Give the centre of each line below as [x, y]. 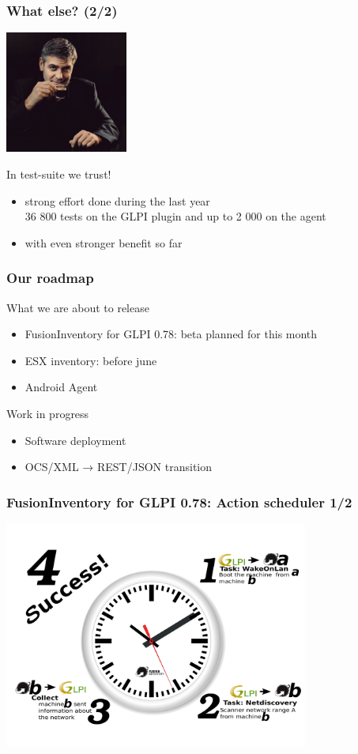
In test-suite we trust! [59, 173]
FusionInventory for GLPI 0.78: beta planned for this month [171, 334]
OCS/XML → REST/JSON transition [119, 467]
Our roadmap [50, 278]
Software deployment [75, 440]
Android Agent [61, 387]
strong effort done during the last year [117, 200]
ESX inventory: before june [91, 360]
